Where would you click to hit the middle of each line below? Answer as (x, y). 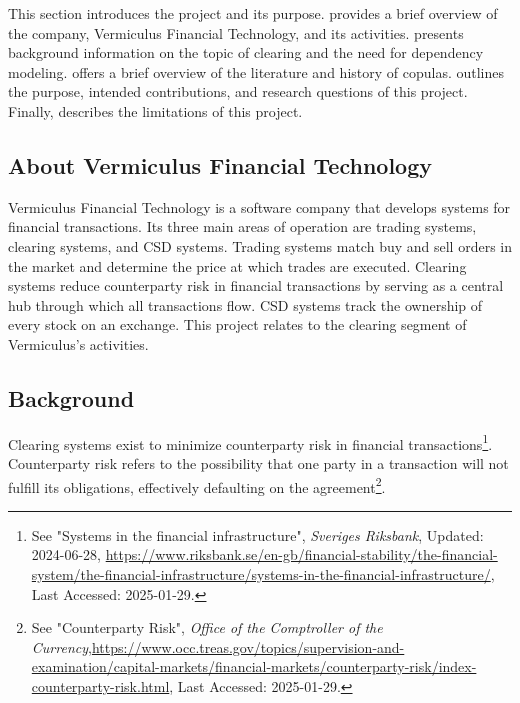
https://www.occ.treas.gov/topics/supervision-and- (248, 646)
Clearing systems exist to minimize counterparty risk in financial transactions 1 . (250, 442)
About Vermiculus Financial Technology (220, 164)
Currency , (61, 646)
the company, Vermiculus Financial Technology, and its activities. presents (236, 32)
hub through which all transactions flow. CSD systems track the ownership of (245, 304)
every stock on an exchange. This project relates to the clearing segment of (237, 324)
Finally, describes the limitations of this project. (155, 110)
